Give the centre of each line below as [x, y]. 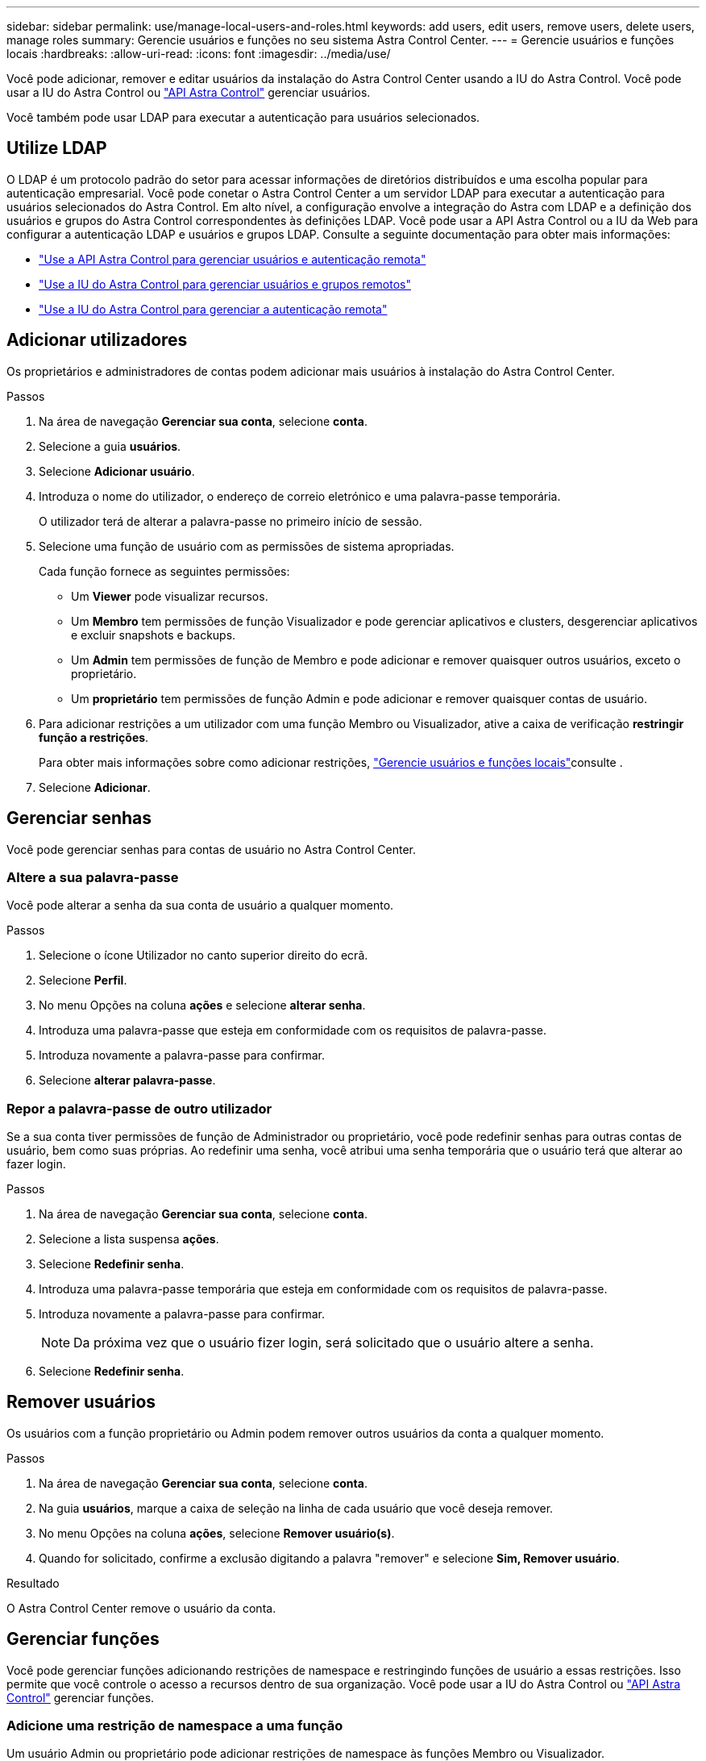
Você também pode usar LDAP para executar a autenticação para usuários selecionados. [243, 117]
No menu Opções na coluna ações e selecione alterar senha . [202, 1005]
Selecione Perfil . [83, 980]
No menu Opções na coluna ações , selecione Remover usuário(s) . [217, 1533]
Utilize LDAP [57, 148]
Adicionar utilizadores [97, 340]
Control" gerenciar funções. [81, 1697]
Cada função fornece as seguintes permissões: [164, 571]
